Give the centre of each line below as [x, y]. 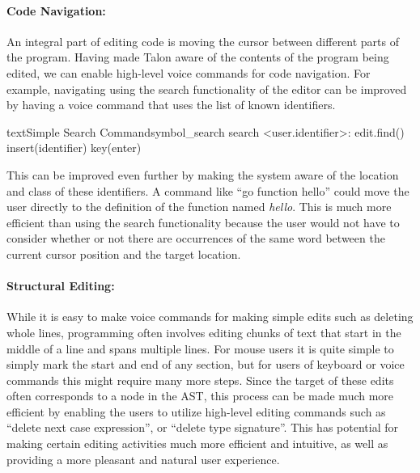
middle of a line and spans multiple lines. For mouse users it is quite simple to [200, 348]
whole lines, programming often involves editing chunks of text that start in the [204, 332]
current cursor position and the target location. [124, 253]
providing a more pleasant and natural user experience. [143, 459]
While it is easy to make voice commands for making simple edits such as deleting [210, 317]
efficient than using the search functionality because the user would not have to [203, 222]
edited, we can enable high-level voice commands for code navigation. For [189, 72]
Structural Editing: [61, 286]
